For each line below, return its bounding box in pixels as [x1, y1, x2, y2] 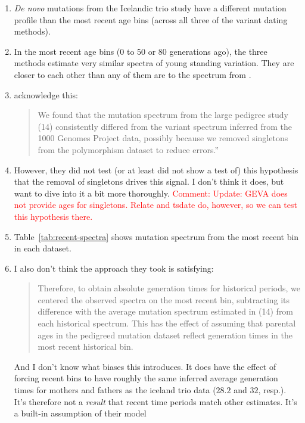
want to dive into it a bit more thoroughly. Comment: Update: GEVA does [14, 186, 288, 199]
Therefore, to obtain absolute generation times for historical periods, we [38, 282, 300, 294]
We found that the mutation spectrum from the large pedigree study [38, 108, 288, 121]
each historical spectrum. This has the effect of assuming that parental [38, 317, 296, 329]
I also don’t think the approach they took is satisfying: [14, 262, 214, 274]
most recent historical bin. [38, 340, 133, 353]
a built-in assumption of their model [14, 407, 147, 419]
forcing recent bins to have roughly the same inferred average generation [14, 372, 278, 384]
